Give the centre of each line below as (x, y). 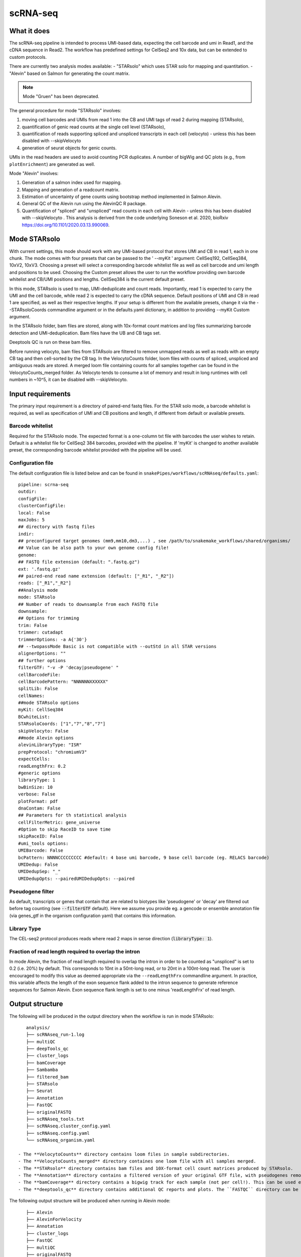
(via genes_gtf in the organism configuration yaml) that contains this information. (93, 916)
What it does (30, 31)
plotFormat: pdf (38, 801)
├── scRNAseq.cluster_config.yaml (68, 1126)
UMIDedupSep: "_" (39, 872)
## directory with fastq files (57, 527)
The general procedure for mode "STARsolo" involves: (65, 110)
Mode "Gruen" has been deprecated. (61, 97)
